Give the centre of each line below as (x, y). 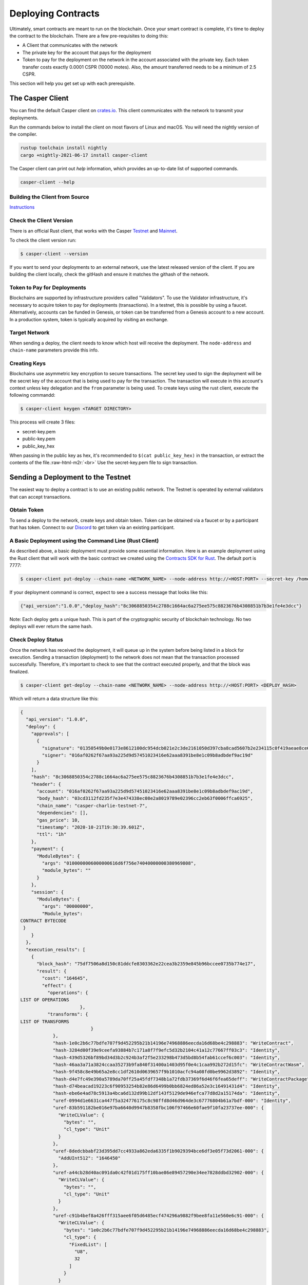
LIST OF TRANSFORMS (45, 1021)
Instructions (22, 207)
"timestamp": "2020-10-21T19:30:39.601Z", (91, 827)
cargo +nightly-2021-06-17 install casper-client (84, 155)
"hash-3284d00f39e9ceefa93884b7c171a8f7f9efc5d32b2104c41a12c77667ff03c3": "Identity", (166, 1050)
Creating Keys (28, 363)
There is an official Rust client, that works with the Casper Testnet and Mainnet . (93, 231)
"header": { (46, 784)
